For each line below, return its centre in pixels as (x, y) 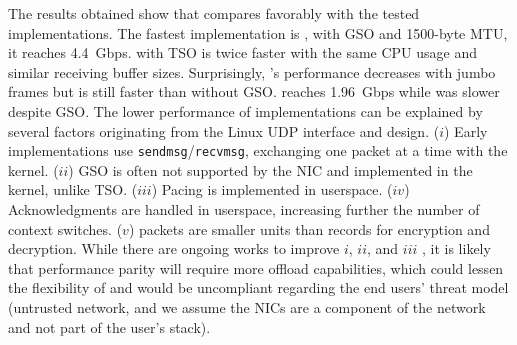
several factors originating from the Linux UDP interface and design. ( (224, 130)
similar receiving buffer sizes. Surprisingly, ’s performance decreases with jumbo (252, 71)
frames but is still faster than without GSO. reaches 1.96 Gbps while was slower (254, 91)
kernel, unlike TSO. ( (73, 189)
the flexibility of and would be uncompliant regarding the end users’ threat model (258, 287)
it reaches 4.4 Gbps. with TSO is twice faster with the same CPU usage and (242, 52)
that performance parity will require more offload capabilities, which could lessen (256, 267)
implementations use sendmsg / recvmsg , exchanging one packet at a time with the (258, 150)
